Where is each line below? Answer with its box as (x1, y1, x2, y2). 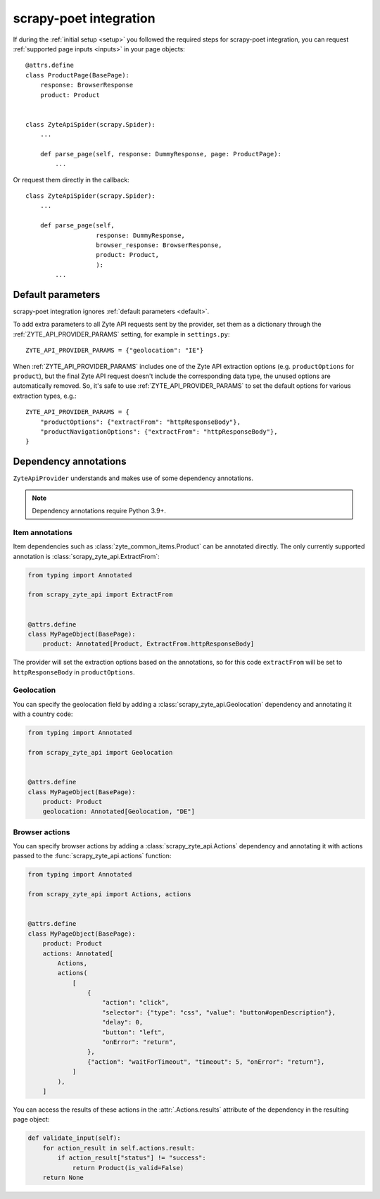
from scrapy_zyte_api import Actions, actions (27, 891, 191, 898)
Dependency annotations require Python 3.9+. (32, 507, 167, 515)
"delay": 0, (102, 1018, 144, 1027)
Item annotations (13, 527, 73, 537)
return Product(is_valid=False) (72, 1164, 184, 1172)
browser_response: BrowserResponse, (96, 241, 222, 249)
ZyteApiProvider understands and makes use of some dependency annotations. (13, 474, 253, 482)
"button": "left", (102, 1028, 165, 1036)
